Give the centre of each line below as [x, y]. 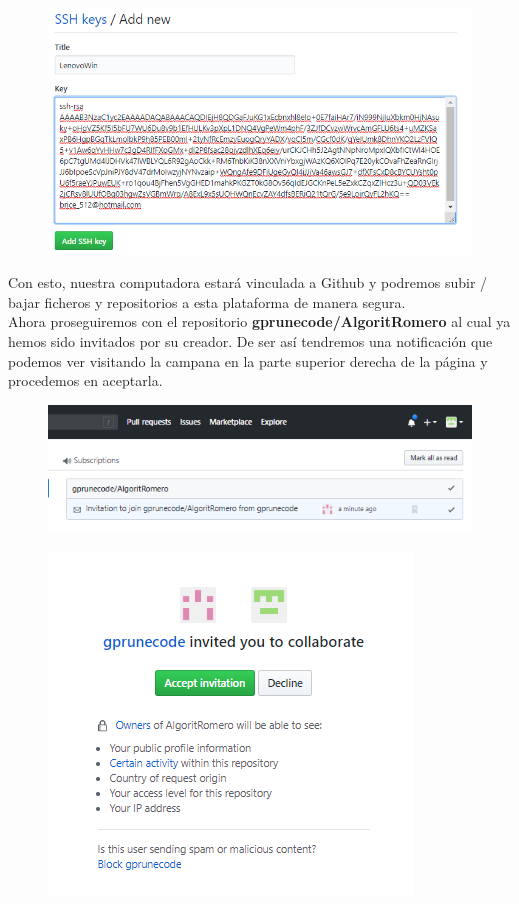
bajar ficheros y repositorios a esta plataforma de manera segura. [207, 301]
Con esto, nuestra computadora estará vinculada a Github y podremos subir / [248, 282]
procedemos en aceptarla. [85, 380]
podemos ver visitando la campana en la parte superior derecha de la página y [248, 360]
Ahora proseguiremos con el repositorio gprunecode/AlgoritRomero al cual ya [259, 321]
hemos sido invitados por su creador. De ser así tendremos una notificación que [250, 340]
